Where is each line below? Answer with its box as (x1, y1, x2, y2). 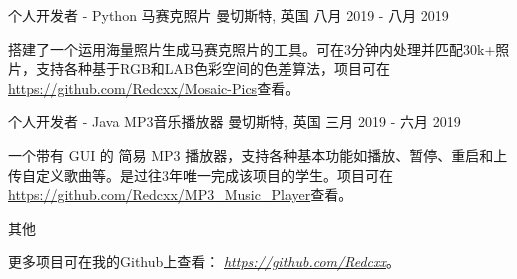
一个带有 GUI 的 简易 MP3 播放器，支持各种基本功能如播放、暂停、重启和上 (8, 144, 508, 165)
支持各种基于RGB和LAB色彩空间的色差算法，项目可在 (35, 58, 390, 79)
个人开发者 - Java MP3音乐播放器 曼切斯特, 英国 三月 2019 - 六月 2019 (8, 111, 461, 132)
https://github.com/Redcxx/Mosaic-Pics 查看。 (8, 77, 300, 98)
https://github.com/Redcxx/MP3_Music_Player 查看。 (8, 184, 353, 205)
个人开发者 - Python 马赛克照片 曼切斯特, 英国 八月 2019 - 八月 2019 (8, 5, 449, 25)
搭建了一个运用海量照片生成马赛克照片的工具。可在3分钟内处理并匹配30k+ (8, 38, 496, 59)
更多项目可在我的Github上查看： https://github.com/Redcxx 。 (8, 251, 400, 272)
